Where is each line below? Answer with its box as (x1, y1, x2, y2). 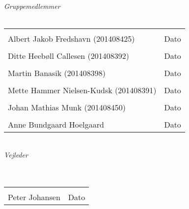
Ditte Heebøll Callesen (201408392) (8, 50, 129, 62)
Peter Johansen (8, 191, 60, 203)
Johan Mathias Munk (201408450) (8, 102, 126, 113)
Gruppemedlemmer (4, 1, 60, 11)
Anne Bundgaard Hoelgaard (8, 119, 104, 131)
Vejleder (4, 149, 28, 159)
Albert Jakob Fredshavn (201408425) (8, 33, 135, 45)
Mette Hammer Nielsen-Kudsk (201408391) (8, 84, 157, 96)
